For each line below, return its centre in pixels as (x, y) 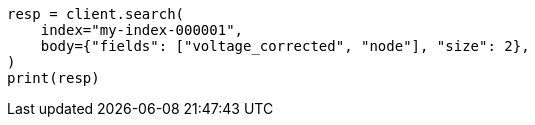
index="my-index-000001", (142, 30)
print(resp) (53, 78)
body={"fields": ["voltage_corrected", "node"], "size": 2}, (285, 46)
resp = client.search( (96, 14)
